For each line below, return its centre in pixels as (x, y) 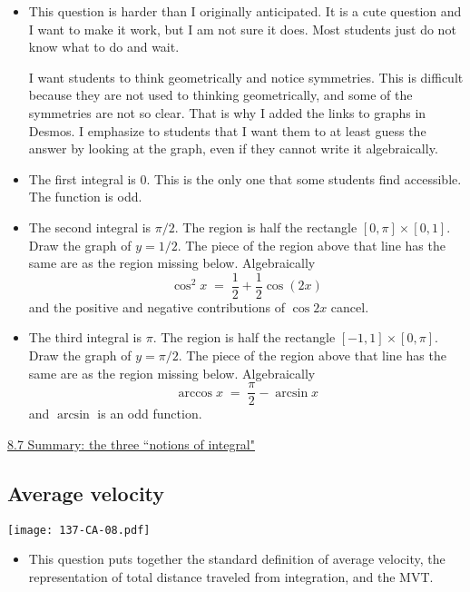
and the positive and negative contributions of (157, 306)
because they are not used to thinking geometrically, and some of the (220, 95)
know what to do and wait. (104, 47)
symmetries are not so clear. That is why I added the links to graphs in (227, 112)
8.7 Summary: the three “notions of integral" (131, 444)
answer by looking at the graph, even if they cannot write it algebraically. (233, 148)
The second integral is (90, 227)
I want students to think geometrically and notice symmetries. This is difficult (246, 77)
